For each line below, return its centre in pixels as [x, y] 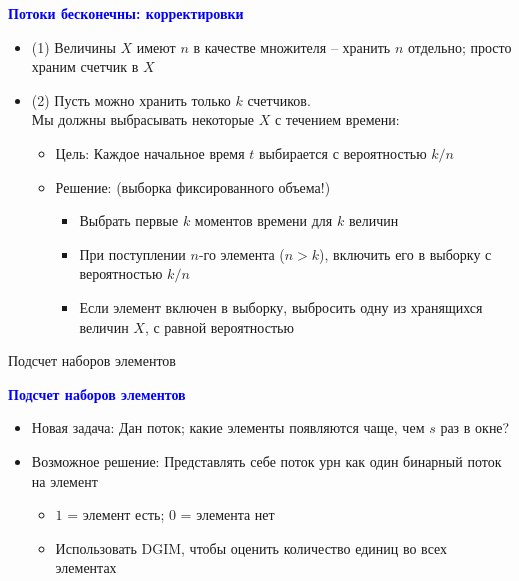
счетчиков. [279, 99]
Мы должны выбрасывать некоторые [143, 119]
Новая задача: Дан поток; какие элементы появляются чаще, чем [228, 427]
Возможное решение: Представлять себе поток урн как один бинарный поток [266, 460]
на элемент [64, 480]
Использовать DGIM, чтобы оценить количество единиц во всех [251, 547]
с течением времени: [337, 119]
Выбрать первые [129, 220]
